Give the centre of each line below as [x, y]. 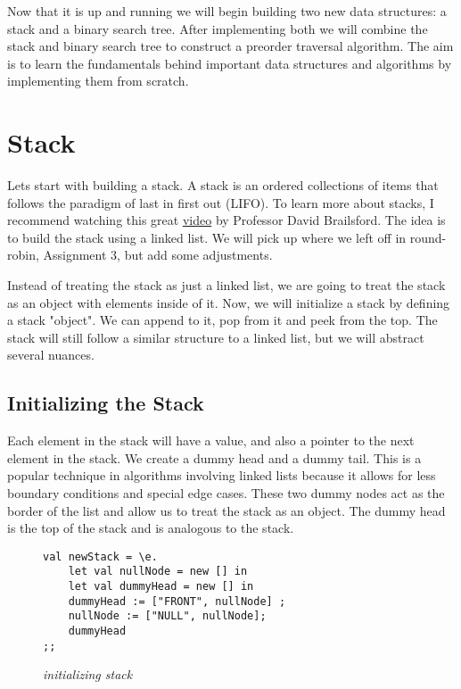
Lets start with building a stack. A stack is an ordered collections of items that [223, 185]
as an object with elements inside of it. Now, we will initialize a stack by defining [229, 302]
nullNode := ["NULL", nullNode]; [167, 616]
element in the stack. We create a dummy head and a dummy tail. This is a [214, 457]
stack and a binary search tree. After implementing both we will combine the [218, 28]
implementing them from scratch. [98, 81]
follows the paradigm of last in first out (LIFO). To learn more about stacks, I [221, 202]
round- [428, 237]
